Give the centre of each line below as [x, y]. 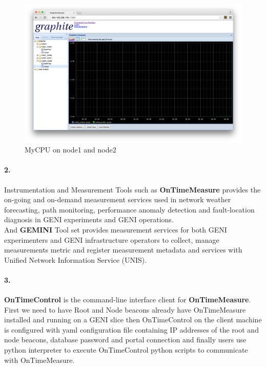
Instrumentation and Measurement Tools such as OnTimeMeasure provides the [132, 189]
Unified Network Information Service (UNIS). [76, 259]
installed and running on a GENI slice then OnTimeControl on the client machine [133, 320]
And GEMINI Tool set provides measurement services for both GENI [116, 229]
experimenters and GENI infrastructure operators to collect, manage [112, 239]
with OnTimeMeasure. [39, 360]
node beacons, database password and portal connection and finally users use [125, 340]
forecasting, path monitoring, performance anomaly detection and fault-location [129, 209]
